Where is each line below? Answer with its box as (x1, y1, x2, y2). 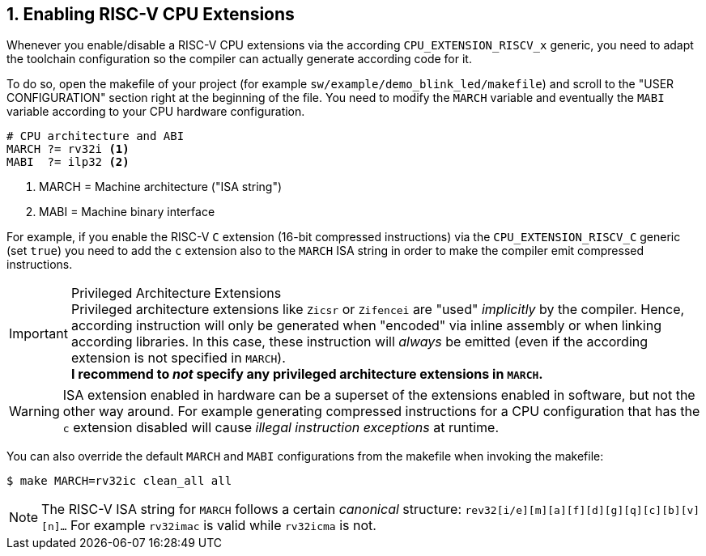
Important (9, 325, 68, 342)
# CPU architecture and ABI (6, 129, 185, 143)
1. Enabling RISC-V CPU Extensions (6, 4, 295, 24)
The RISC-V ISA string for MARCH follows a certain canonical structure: (41, 501, 462, 518)
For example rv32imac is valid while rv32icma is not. (70, 517, 376, 534)
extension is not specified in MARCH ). (70, 350, 286, 367)
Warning (9, 403, 60, 420)
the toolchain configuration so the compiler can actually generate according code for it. (6, 52, 472, 66)
